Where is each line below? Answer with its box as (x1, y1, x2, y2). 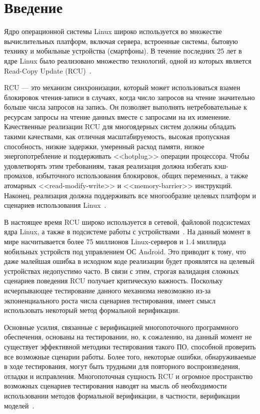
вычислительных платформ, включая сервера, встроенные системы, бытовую (4, 36, 238, 46)
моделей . (4, 400, 34, 410)
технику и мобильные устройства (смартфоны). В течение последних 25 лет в (4, 46, 242, 56)
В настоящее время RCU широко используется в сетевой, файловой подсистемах (4, 216, 250, 227)
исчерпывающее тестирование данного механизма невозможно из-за (4, 285, 211, 295)
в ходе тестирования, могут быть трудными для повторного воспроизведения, (4, 361, 240, 371)
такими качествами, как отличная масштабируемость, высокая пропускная (4, 131, 230, 142)
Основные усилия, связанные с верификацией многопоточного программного (4, 321, 238, 332)
